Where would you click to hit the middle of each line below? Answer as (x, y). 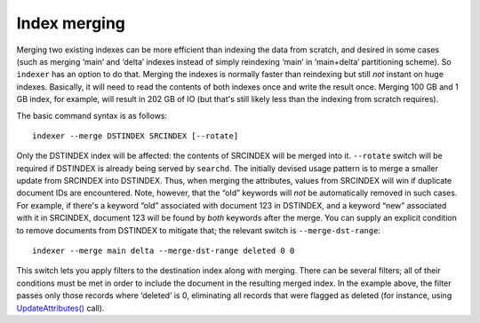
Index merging (71, 23)
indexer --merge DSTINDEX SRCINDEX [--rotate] (136, 136)
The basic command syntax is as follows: (92, 115)
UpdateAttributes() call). (60, 308)
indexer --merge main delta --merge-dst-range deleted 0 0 (164, 251)
